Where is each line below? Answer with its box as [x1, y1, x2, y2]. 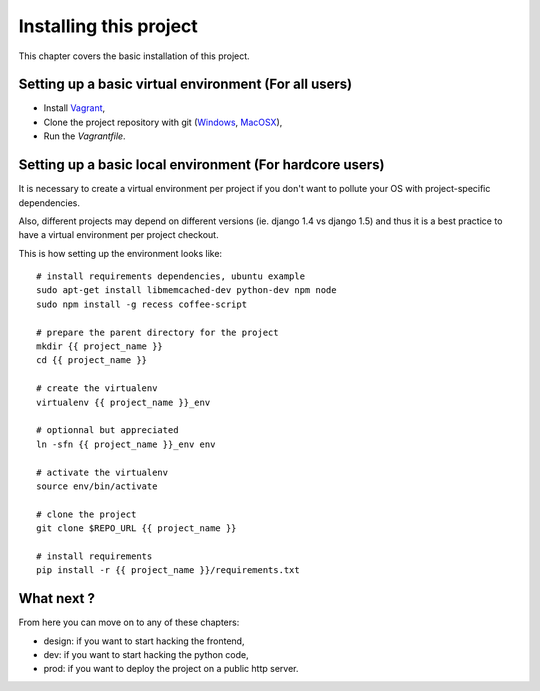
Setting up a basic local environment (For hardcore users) [18, 156, 385, 174]
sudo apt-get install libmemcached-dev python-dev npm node [36, 285, 337, 296]
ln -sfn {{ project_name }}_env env [36, 438, 216, 450]
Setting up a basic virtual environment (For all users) [18, 76, 353, 93]
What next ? [18, 590, 95, 607]
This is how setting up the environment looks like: [18, 247, 223, 259]
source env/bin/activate [36, 480, 158, 492]
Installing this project [18, 15, 199, 37]
